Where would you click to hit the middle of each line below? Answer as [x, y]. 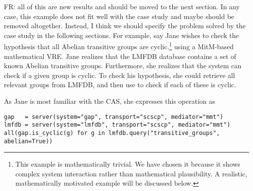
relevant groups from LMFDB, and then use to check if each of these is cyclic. [120, 85]
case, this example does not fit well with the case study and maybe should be [119, 16]
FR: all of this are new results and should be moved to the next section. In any [122, 6]
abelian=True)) [28, 141]
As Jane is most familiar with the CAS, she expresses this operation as [109, 101]
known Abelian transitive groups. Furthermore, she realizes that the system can [123, 66]
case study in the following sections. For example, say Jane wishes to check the [121, 35]
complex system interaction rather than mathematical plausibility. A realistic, [131, 173]
